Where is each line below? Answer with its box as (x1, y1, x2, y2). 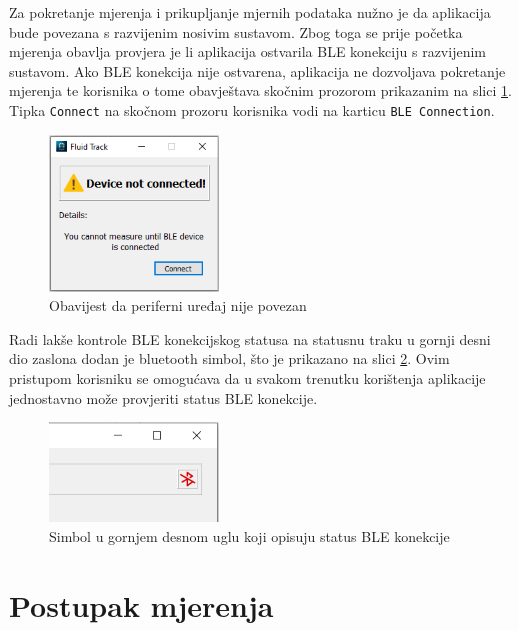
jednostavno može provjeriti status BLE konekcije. (9, 387, 318, 408)
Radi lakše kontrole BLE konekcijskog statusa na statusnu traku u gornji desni (9, 328, 491, 349)
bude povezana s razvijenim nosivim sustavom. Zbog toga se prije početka (9, 21, 463, 42)
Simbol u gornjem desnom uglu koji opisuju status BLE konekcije (49, 526, 450, 546)
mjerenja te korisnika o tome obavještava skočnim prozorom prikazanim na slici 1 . (9, 80, 512, 101)
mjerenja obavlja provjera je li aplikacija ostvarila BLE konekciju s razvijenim (9, 41, 486, 62)
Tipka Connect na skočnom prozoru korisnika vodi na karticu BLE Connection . (9, 99, 495, 120)
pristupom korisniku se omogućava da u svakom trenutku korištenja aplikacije (9, 367, 486, 388)
